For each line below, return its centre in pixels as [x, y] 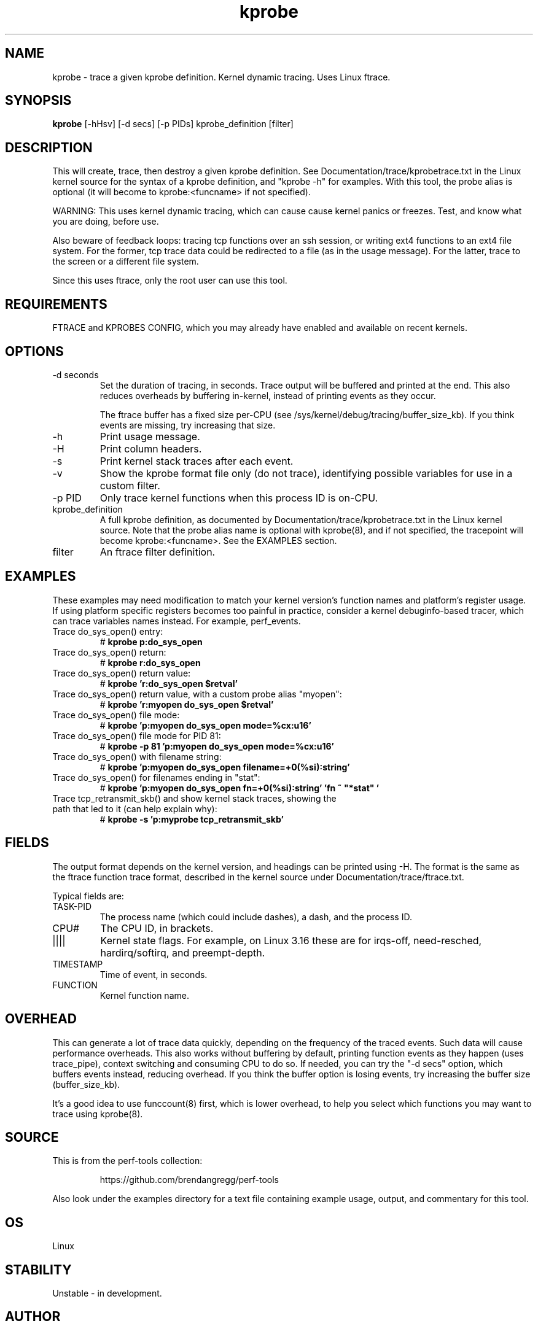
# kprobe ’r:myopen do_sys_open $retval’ [187, 704]
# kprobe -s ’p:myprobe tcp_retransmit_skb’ [192, 819]
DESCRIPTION [49, 147]
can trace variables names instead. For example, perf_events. [177, 621]
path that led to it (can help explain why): [135, 808]
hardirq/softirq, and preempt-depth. [183, 952]
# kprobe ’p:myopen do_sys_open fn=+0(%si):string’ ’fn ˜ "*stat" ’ [240, 788]
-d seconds [76, 374]
